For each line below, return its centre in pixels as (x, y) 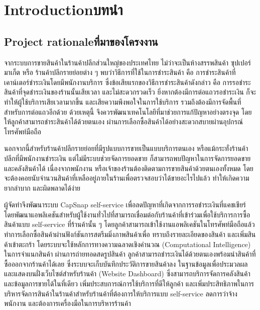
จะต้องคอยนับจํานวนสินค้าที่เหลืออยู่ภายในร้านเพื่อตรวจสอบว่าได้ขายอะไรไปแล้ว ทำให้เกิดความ (127, 178)
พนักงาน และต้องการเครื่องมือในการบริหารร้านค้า (68, 303)
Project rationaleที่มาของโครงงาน (81, 41)
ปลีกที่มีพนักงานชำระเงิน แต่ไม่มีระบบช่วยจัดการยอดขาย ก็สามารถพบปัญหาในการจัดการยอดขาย (127, 158)
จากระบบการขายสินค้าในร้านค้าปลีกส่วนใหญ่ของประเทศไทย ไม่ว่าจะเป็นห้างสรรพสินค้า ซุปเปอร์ (127, 62)
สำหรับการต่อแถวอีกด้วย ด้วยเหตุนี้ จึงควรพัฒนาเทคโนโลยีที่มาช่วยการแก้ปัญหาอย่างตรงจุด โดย (128, 111)
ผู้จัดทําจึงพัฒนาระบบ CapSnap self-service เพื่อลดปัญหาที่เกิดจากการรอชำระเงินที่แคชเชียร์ (125, 205)
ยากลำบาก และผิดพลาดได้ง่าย (42, 187)
